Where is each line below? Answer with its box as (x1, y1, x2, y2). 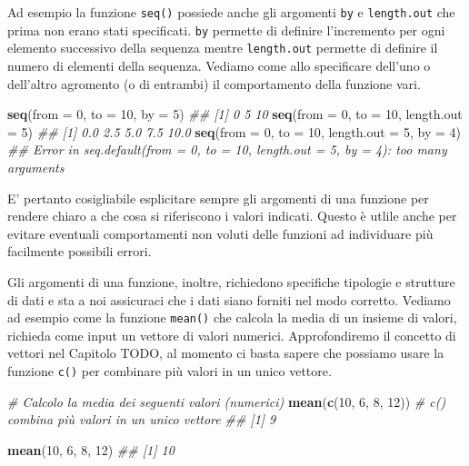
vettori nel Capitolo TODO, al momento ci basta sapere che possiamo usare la (7, 343, 444, 362)
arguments (7, 157, 65, 176)
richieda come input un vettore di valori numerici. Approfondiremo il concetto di (7, 325, 456, 344)
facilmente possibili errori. (7, 242, 152, 261)
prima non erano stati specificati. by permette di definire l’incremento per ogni (7, 20, 445, 39)
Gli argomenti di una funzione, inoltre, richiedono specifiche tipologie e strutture (7, 272, 455, 291)
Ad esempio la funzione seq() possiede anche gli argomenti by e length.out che (7, 3, 455, 21)
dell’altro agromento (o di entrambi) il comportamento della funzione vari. (7, 74, 421, 93)
